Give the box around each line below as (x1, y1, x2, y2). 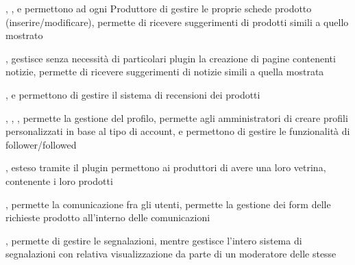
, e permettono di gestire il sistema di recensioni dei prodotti (5, 87, 260, 101)
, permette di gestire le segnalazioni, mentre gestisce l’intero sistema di (5, 233, 302, 247)
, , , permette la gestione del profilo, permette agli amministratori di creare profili (5, 110, 348, 125)
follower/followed (5, 137, 77, 151)
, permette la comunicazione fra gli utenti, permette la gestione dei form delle (5, 197, 331, 211)
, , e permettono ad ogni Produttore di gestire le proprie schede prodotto (5, 1, 312, 15)
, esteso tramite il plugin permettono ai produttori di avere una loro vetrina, (5, 160, 326, 175)
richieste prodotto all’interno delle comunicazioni (5, 210, 210, 225)
